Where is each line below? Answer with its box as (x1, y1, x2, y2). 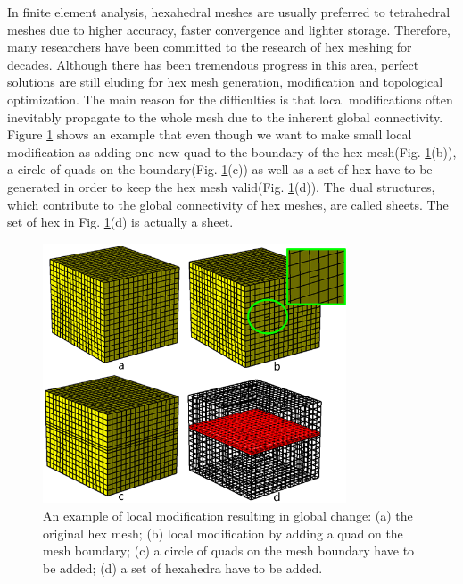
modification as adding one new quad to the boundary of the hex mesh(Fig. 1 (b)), (7, 142, 457, 161)
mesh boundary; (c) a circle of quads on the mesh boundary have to (43, 541, 415, 560)
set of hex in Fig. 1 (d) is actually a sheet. (7, 213, 234, 231)
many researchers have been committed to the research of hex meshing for (7, 38, 412, 56)
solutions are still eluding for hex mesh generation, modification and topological (7, 72, 443, 91)
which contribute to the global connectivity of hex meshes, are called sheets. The (7, 195, 449, 213)
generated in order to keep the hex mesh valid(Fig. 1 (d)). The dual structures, (7, 177, 435, 196)
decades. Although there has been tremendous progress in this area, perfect (7, 54, 419, 73)
